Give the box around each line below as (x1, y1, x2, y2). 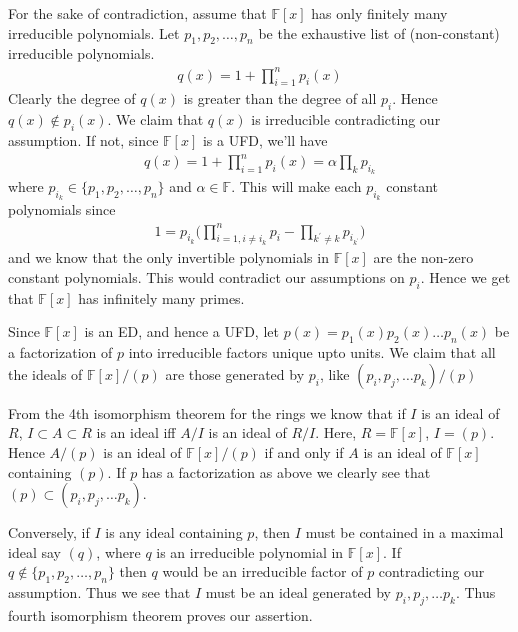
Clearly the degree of (8, 88, 136, 109)
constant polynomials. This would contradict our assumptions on (8, 266, 405, 287)
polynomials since (8, 199, 116, 220)
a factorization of (8, 342, 113, 363)
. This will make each (231, 176, 362, 197)
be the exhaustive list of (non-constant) (258, 22, 500, 43)
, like (319, 363, 350, 384)
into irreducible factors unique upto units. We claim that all (128, 342, 496, 363)
